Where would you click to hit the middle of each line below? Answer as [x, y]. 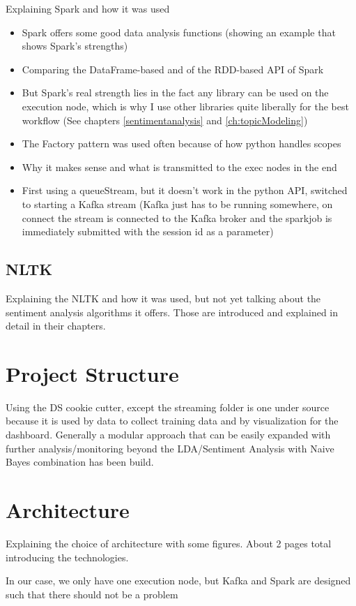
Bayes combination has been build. [80, 462]
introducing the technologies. [67, 557]
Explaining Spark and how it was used [88, 8]
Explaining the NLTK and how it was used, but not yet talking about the [163, 298]
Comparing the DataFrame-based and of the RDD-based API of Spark [173, 69]
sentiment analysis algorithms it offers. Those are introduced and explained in [172, 312]
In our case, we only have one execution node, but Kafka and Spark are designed [178, 581]
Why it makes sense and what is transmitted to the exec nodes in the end [179, 167]
